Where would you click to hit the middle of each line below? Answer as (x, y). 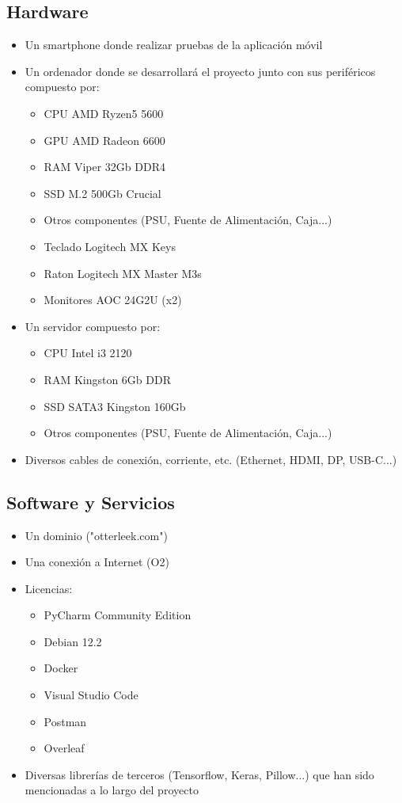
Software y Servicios (91, 502)
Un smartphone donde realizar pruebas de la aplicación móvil (174, 45)
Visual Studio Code (91, 695)
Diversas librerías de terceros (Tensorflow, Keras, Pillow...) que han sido (199, 774)
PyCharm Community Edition (118, 615)
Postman (65, 721)
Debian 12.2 (73, 641)
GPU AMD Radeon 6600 (104, 140)
